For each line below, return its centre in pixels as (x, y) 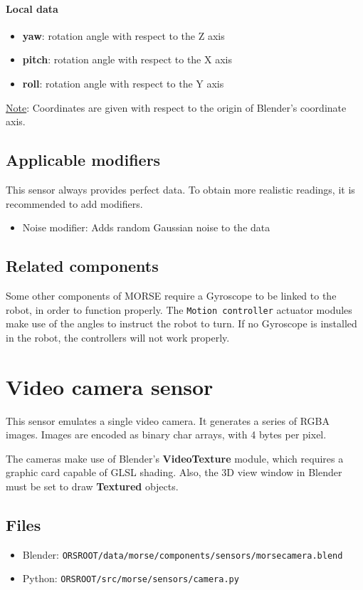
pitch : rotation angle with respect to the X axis (127, 59)
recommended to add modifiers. (74, 203)
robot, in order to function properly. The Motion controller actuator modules (179, 309)
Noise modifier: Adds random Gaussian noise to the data (146, 227)
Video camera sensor (110, 386)
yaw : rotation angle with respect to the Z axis (123, 35)
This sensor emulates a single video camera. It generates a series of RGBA (168, 420)
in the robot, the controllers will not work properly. (118, 337)
